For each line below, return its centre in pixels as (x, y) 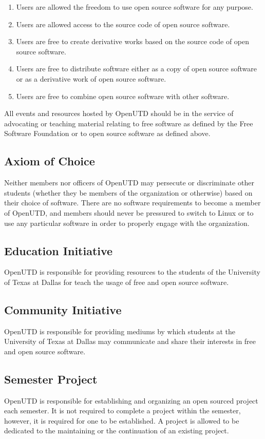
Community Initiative (63, 309)
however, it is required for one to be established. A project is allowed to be (122, 420)
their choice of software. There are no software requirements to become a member (132, 203)
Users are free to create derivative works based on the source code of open (133, 41)
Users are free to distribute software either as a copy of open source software (137, 69)
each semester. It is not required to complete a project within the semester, (122, 411)
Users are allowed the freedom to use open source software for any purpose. (135, 7)
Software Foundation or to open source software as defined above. (107, 133)
